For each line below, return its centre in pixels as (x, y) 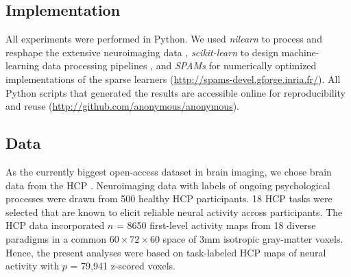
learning (23, 65)
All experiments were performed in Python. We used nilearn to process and (164, 39)
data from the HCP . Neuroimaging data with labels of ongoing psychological (168, 185)
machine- (300, 52)
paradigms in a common (56, 238)
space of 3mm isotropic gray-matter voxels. (253, 238)
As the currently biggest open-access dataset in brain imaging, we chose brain (169, 171)
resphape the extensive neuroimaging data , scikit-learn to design (142, 52)
